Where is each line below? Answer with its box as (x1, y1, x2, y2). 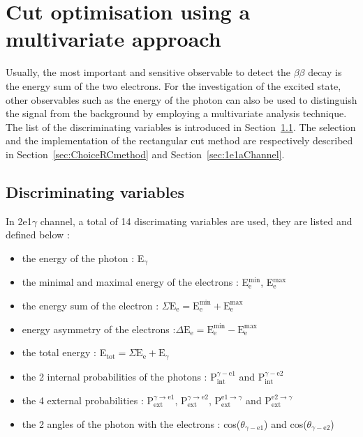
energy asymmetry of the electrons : (22, 321, 176, 336)
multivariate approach (6, 24, 221, 53)
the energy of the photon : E (22, 250, 145, 265)
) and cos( (264, 416, 307, 431)
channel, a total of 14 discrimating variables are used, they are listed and (40, 213, 353, 228)
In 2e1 (6, 213, 32, 228)
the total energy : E (22, 345, 107, 360)
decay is (308, 65, 342, 79)
